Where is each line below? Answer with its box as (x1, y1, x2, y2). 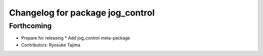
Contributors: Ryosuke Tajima (21, 42, 80, 48)
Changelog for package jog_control (9, 7, 155, 18)
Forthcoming (9, 21, 52, 30)
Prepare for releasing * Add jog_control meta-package (21, 35, 131, 41)
